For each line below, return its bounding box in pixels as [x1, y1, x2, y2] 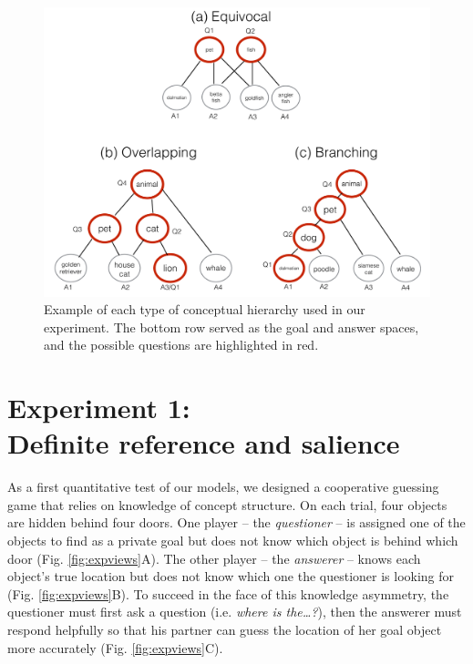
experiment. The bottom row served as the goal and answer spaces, [44, 317, 419, 336]
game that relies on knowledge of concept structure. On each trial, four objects [7, 495, 447, 514]
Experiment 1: [7, 389, 190, 426]
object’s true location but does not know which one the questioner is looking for [7, 567, 455, 586]
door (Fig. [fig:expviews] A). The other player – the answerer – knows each [7, 548, 421, 567]
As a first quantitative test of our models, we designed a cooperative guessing [7, 477, 439, 496]
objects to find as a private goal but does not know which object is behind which [7, 531, 458, 550]
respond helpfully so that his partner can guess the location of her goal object [7, 620, 442, 639]
